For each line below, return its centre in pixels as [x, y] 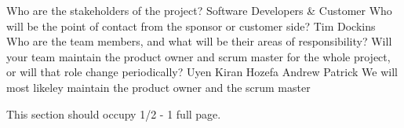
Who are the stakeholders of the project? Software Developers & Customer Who [199, 10]
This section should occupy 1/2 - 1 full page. [114, 113]
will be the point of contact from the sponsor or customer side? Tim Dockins [191, 26]
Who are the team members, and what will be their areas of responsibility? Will [199, 41]
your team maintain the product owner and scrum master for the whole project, [198, 56]
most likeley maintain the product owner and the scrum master [158, 87]
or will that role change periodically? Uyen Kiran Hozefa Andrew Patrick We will [202, 72]
